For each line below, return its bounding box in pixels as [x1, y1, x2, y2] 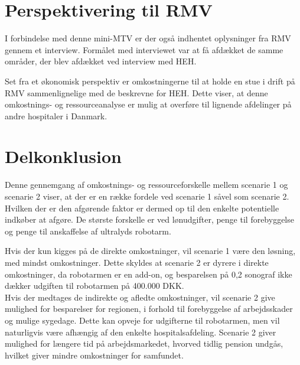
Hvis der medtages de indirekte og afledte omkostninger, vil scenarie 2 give [5, 291, 275, 303]
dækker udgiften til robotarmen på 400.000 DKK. [5, 279, 184, 292]
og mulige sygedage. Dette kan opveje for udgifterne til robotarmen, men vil [5, 314, 280, 326]
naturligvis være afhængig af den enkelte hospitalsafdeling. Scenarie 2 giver [5, 325, 276, 338]
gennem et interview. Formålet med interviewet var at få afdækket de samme [5, 43, 283, 56]
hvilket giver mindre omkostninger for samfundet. [5, 348, 184, 361]
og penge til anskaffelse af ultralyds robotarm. [5, 224, 171, 237]
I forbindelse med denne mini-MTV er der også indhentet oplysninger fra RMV [5, 32, 291, 44]
